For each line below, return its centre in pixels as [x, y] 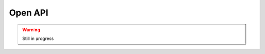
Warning [31, 30]
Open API [29, 13]
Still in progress [38, 38]
